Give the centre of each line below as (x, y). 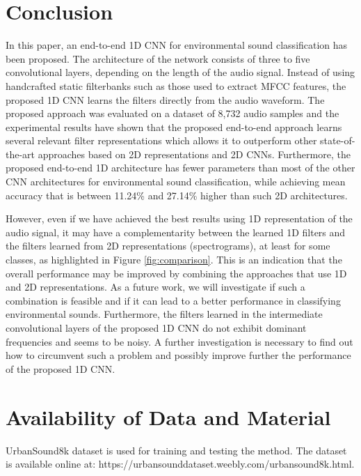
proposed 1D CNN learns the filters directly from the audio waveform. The (165, 99)
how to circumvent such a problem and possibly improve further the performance (178, 355)
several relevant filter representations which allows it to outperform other (161, 140)
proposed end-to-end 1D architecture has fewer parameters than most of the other (180, 168)
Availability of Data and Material (168, 416)
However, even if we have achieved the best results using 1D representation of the (179, 218)
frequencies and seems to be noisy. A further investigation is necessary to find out (179, 341)
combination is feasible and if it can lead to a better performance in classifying (173, 300)
